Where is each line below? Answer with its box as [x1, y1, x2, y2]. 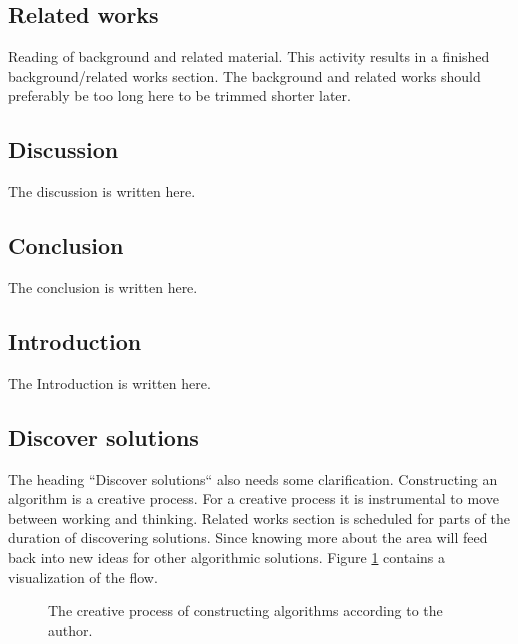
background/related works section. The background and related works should [8, 65, 481, 86]
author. [48, 619, 93, 640]
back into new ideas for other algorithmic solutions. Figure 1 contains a [8, 546, 446, 567]
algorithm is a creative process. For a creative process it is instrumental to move [8, 488, 499, 509]
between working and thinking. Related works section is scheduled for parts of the [8, 507, 511, 528]
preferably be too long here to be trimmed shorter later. [8, 85, 351, 106]
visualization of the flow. [8, 566, 158, 587]
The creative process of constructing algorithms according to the [48, 600, 443, 621]
